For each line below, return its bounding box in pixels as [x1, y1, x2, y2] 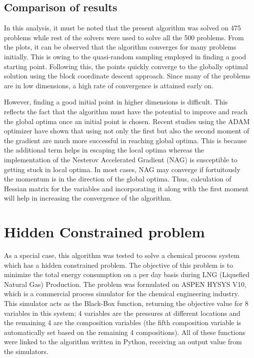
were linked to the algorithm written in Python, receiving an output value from [4, 336, 242, 347]
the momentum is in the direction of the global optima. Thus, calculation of [4, 174, 231, 184]
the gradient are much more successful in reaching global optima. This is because [4, 135, 247, 145]
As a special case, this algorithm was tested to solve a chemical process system [4, 250, 240, 260]
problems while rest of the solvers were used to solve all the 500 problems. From [4, 32, 244, 42]
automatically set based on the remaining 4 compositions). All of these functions [4, 327, 246, 337]
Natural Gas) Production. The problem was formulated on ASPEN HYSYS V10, [4, 279, 247, 289]
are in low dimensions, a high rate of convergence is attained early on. [4, 80, 214, 90]
